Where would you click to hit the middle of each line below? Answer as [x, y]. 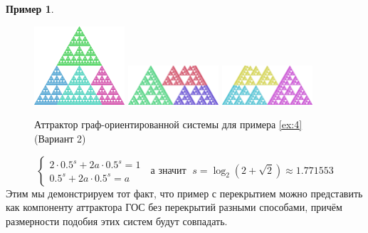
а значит [168, 171]
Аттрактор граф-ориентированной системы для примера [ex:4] [168, 124]
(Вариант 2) [60, 138]
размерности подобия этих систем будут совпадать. [117, 221]
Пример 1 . [30, 9]
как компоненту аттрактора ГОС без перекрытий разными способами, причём [174, 207]
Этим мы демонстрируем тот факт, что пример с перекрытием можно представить [184, 193]
